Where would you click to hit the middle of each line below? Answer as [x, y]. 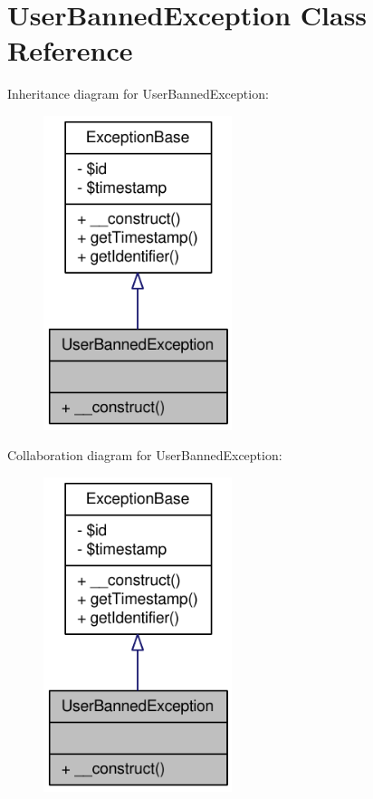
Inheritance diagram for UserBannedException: [138, 94]
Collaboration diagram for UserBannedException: [145, 455]
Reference [70, 50]
